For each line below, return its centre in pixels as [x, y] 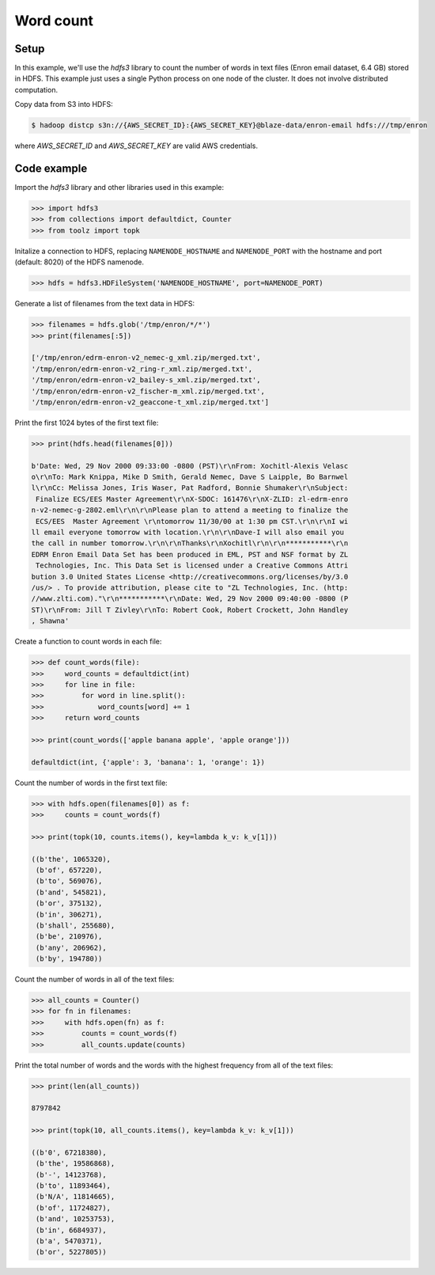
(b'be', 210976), [69, 937]
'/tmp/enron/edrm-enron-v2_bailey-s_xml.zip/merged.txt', [146, 380]
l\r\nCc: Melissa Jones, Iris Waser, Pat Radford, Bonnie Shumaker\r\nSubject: [190, 488]
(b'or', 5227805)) [71, 1252]
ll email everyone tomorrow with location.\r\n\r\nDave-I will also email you [187, 533]
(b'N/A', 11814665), [76, 1197]
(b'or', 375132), [69, 903]
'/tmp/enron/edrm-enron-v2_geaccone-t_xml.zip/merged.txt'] [150, 402]
